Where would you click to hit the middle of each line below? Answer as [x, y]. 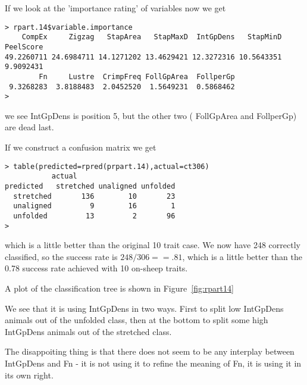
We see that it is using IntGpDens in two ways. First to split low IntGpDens [144, 308]
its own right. [29, 375]
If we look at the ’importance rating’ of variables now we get [115, 8]
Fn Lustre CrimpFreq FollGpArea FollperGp [137, 76]
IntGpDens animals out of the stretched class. [88, 331]
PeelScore [24, 47]
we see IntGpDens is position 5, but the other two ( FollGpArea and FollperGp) [151, 115]
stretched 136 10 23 [94, 196]
